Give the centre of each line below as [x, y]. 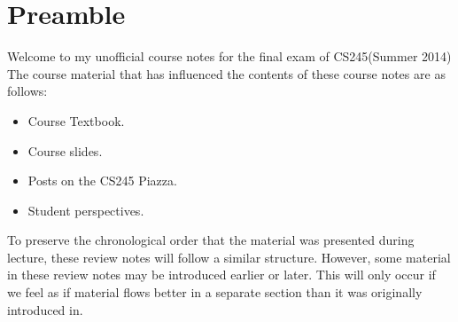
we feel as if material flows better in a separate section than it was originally [215, 292]
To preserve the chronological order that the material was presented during [211, 240]
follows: [27, 91]
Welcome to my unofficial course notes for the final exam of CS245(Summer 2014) [229, 56]
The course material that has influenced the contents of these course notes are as [226, 73]
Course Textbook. [76, 120]
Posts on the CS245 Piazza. [102, 181]
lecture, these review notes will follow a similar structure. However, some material [229, 257]
